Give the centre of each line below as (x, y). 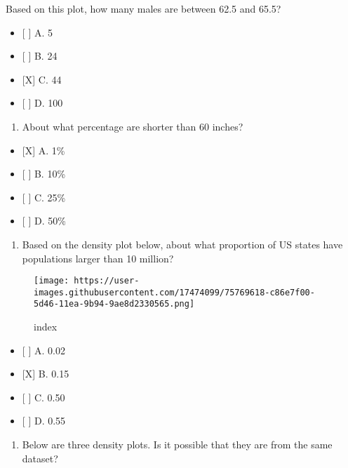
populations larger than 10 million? (98, 258)
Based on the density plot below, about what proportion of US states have (182, 244)
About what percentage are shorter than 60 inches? (133, 126)
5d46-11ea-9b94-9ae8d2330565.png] (114, 304)
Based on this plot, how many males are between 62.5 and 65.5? (143, 8)
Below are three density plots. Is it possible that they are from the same (177, 444)
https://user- (107, 281)
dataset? (40, 458)
